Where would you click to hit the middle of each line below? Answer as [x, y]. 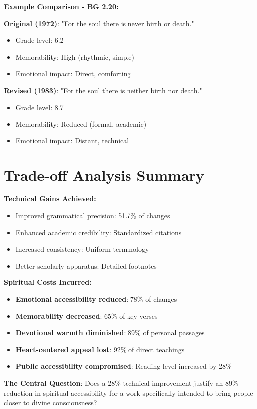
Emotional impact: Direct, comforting [73, 73]
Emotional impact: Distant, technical [72, 140]
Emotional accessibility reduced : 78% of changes [96, 299]
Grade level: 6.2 [40, 40]
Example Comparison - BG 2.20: [61, 6]
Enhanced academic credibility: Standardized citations [99, 232]
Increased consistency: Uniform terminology [82, 249]
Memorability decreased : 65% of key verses [87, 316]
